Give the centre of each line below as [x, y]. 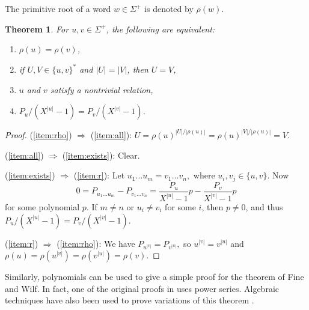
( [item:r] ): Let [99, 175]
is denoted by [169, 8]
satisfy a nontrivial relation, [102, 89]
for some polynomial [42, 206]
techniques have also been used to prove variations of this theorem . [130, 300]
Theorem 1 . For [37, 29]
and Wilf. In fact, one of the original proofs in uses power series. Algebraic [142, 288]
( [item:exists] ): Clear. [101, 155]
